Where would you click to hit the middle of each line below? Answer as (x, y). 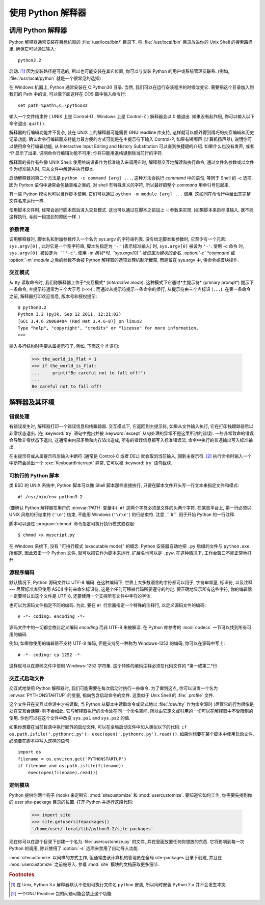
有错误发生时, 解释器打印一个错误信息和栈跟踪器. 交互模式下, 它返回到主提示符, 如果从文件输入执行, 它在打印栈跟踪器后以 (131, 426)
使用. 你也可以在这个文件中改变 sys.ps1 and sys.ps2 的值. (70, 718)
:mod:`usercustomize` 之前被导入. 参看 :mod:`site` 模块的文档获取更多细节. (84, 864)
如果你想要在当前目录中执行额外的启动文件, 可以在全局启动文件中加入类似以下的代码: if (98, 727)
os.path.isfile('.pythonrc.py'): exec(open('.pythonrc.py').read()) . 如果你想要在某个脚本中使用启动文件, (132, 734)
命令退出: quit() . (27, 123)
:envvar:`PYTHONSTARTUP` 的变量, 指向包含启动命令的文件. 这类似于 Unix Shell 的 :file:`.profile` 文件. (112, 695)
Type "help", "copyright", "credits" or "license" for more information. (108, 328)
